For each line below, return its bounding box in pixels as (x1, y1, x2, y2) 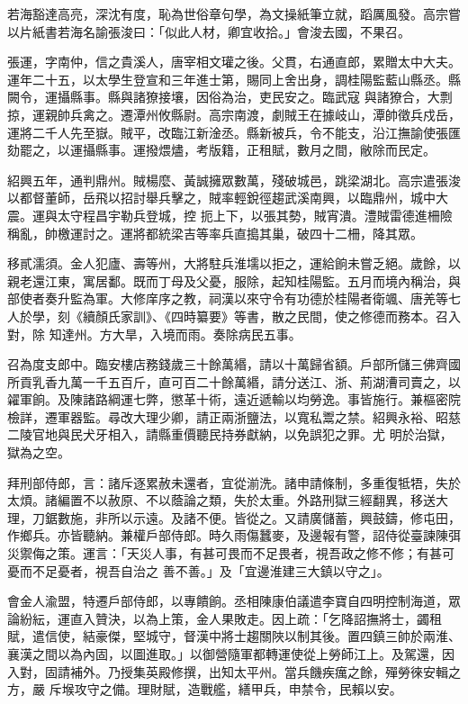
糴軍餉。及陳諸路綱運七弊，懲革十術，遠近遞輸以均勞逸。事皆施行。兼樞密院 (7, 390, 461, 409)
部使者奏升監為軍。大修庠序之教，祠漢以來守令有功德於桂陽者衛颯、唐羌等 (7, 289, 448, 308)
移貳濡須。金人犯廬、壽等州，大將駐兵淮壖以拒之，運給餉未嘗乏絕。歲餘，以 (7, 254, 461, 273)
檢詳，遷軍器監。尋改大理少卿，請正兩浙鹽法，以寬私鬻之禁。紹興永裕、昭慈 (7, 407, 461, 426)
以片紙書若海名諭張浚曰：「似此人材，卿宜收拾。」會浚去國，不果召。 (7, 22, 410, 41)
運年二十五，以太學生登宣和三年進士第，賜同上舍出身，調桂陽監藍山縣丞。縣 (7, 69, 461, 88)
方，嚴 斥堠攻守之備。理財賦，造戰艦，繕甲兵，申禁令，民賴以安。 (7, 680, 402, 699)
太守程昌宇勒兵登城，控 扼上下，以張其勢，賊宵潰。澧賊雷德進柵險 (57, 205, 453, 224)
